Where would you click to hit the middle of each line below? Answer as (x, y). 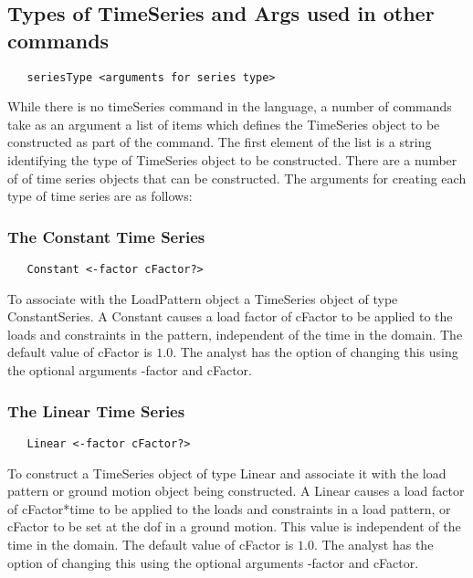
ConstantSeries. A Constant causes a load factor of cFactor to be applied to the (230, 316)
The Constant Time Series (106, 236)
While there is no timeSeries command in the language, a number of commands (230, 106)
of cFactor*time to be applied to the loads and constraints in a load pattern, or (229, 508)
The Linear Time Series (96, 410)
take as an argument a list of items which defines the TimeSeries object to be (224, 124)
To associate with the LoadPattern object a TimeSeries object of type (203, 298)
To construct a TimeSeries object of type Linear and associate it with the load (227, 473)
